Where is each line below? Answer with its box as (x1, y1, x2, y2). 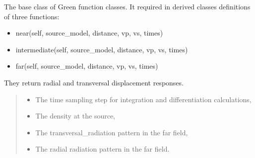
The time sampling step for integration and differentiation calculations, (35, 94, 252, 104)
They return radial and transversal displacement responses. (4, 77, 184, 87)
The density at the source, (35, 111, 115, 121)
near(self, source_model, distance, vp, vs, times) (15, 28, 163, 38)
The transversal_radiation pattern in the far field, (35, 127, 188, 137)
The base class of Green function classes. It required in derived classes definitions (4, 1, 251, 11)
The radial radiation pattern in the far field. (35, 144, 170, 154)
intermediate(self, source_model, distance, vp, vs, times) (15, 44, 188, 54)
